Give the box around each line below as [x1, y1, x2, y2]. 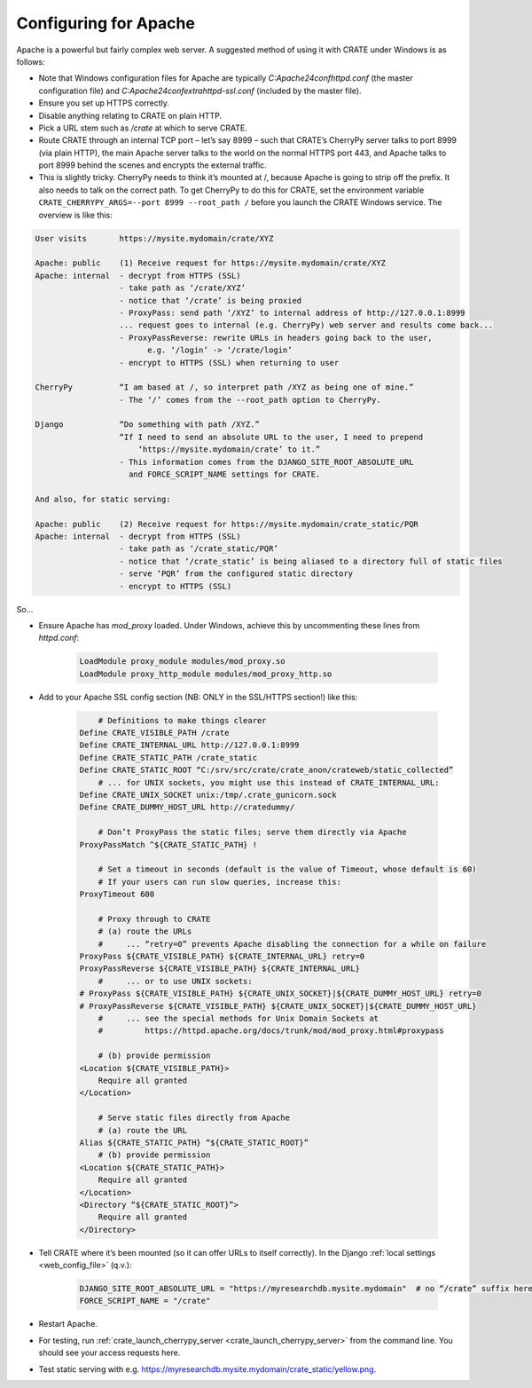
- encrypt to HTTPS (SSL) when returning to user [119, 358, 340, 367]
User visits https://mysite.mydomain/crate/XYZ [35, 233, 274, 243]
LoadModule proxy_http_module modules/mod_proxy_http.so [79, 668, 332, 679]
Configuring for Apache [16, 13, 195, 33]
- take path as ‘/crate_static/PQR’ [119, 544, 278, 554]
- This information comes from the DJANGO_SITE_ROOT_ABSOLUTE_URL [119, 457, 414, 467]
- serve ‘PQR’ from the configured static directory [119, 569, 354, 579]
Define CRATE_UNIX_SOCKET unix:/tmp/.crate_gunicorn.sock [79, 790, 337, 800]
